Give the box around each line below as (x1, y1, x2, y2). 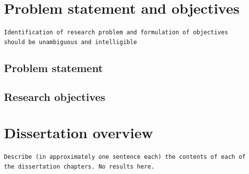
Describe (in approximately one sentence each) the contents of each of (4, 153, 246, 161)
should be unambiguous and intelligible (4, 38, 137, 46)
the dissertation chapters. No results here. (4, 163, 155, 170)
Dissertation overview (4, 123, 153, 143)
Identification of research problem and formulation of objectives (4, 29, 228, 36)
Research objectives (4, 89, 106, 104)
